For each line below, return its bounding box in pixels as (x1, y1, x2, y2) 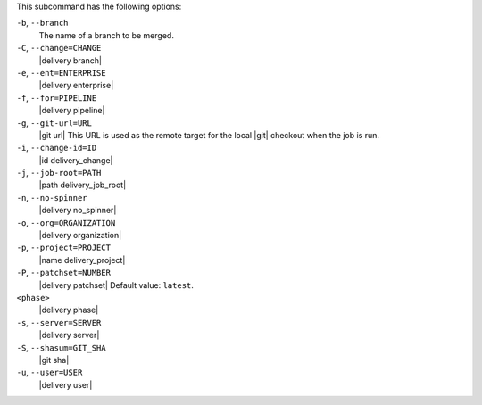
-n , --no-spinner (16, 192, 87, 202)
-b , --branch (16, 18, 69, 29)
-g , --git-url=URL (16, 117, 93, 128)
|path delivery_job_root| (38, 179, 127, 191)
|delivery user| (38, 379, 93, 390)
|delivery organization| (38, 230, 122, 241)
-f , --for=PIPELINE (16, 92, 97, 103)
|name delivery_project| (38, 254, 126, 265)
